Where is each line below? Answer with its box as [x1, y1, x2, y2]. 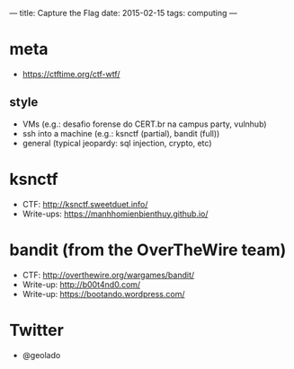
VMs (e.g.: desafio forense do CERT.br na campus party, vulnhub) [22, 119, 267, 129]
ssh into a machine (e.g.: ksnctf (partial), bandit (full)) [22, 127, 220, 138]
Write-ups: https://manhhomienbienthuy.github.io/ [22, 208, 209, 219]
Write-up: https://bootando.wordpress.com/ [22, 288, 185, 299]
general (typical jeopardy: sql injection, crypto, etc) [22, 137, 212, 148]
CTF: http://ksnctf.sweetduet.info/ [22, 198, 148, 209]
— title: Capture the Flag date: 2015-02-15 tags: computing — [9, 8, 237, 18]
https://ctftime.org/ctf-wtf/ [22, 68, 120, 79]
